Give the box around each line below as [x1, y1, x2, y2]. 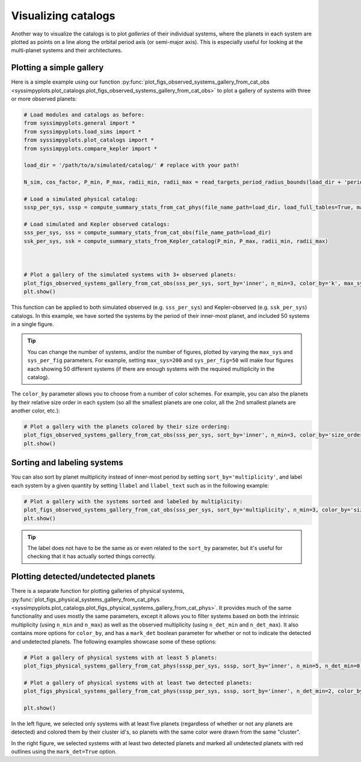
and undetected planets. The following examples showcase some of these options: [11, 638, 217, 645]
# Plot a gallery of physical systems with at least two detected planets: [23, 679, 253, 686]
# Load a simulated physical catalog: [23, 196, 138, 202]
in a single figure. [11, 320, 54, 327]
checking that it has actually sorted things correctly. [27, 553, 156, 560]
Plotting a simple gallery [11, 63, 104, 73]
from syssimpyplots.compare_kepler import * [23, 145, 158, 152]
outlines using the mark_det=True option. [11, 748, 117, 755]
